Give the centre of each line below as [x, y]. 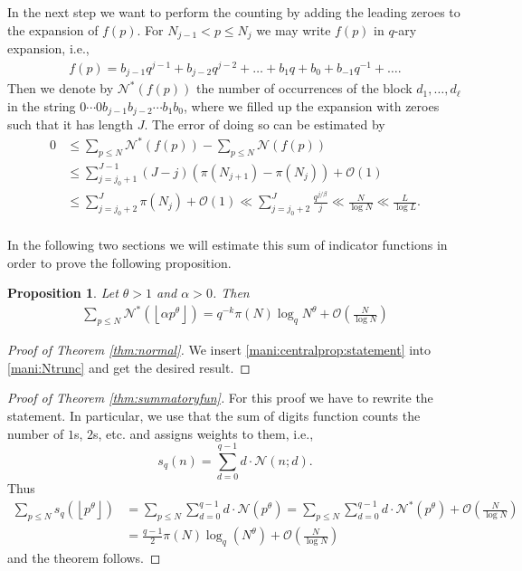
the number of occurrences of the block [304, 88]
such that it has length [70, 124]
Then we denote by [61, 88]
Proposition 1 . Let [63, 293]
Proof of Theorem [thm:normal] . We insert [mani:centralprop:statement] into [219, 350]
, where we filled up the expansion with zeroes [312, 105]
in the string [42, 105]
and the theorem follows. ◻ [84, 558]
